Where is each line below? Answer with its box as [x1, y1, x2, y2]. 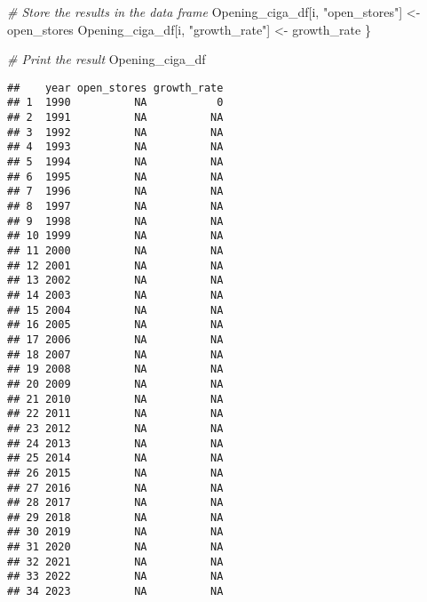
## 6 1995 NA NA [7, 170, 224, 183]
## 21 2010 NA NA [7, 392, 224, 405]
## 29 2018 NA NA [7, 510, 224, 524]
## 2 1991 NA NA [7, 111, 224, 124]
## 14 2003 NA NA [7, 288, 224, 301]
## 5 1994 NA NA [7, 156, 224, 169]
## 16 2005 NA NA [7, 318, 224, 332]
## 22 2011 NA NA [7, 407, 224, 421]
